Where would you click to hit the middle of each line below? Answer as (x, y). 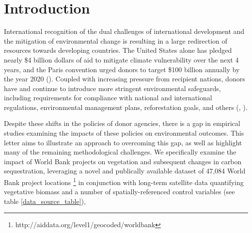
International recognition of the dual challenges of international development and (124, 31)
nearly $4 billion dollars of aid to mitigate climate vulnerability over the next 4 (121, 59)
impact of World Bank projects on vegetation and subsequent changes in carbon (123, 161)
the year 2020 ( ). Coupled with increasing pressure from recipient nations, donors (125, 79)
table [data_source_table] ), (45, 201)
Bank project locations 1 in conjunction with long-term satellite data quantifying (124, 181)
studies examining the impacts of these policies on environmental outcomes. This (124, 133)
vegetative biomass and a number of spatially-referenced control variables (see (119, 192)
